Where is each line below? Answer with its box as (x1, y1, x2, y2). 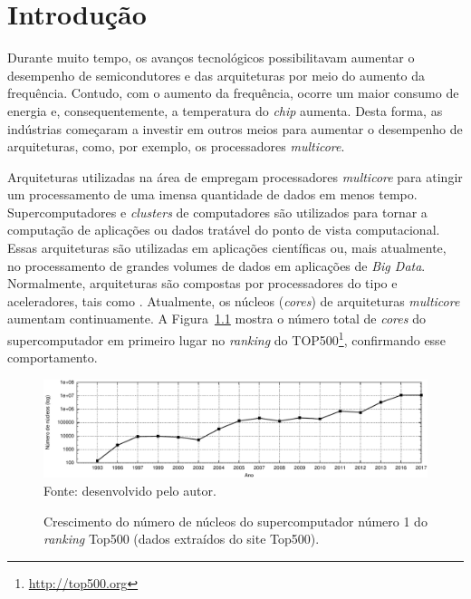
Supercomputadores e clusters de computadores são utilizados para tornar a (7, 202, 428, 221)
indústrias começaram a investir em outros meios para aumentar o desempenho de (7, 119, 463, 138)
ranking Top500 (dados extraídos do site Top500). (43, 529, 320, 548)
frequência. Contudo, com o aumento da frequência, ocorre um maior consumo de (7, 83, 459, 102)
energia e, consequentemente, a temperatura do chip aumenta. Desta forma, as (7, 101, 443, 120)
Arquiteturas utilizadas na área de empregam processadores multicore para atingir (7, 167, 463, 186)
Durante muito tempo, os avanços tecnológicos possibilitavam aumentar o (7, 48, 415, 67)
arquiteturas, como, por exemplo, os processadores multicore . (7, 137, 345, 156)
